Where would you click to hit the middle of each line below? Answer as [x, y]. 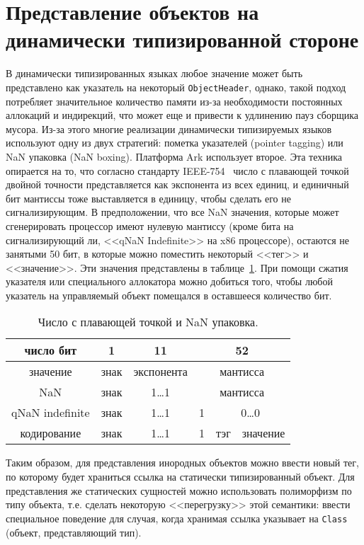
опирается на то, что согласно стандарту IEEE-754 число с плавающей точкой [177, 170]
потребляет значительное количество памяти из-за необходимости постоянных [174, 101]
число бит [51, 350]
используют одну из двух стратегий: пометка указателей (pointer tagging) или [175, 143]
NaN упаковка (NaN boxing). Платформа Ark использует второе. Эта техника [174, 156]
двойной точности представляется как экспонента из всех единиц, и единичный [177, 184]
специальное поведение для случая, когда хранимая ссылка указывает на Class [177, 518]
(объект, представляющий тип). [74, 532]
